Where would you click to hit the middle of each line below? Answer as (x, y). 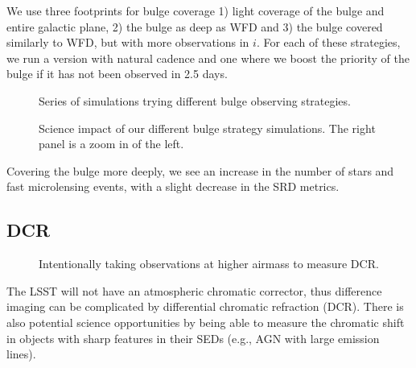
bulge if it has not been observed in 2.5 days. (117, 74)
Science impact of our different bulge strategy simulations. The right (207, 128)
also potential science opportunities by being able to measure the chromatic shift (206, 322)
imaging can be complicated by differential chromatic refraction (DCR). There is (205, 306)
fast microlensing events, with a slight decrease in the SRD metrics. (173, 186)
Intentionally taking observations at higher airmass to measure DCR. (209, 264)
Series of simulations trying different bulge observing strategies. (195, 100)
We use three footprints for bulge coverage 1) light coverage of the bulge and (196, 10)
